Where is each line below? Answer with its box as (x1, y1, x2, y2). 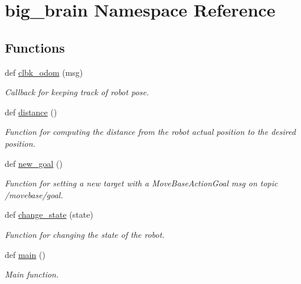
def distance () (5, 105, 57, 118)
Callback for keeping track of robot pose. (5, 86, 149, 98)
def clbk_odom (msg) (5, 66, 83, 78)
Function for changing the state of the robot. (5, 228, 165, 240)
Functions (5, 38, 65, 56)
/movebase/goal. (5, 188, 63, 201)
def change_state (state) (5, 208, 93, 221)
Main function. (5, 268, 59, 280)
